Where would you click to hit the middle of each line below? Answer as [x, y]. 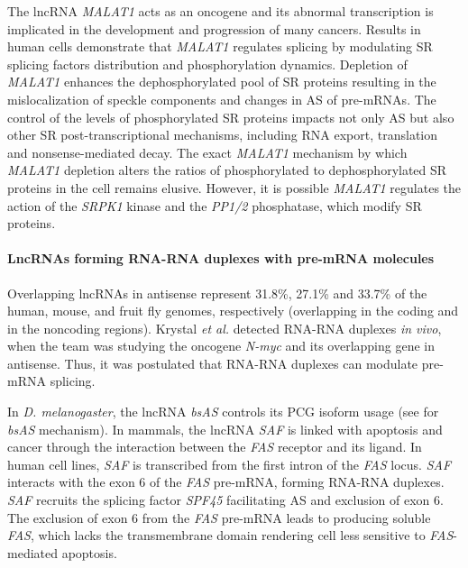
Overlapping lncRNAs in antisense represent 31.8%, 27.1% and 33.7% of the [217, 293]
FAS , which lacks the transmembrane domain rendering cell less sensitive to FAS [230, 535]
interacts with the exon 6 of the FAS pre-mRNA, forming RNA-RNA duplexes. [226, 482]
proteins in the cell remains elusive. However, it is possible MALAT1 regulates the [234, 187]
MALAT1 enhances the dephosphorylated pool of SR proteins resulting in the [222, 82]
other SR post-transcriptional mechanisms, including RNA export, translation [223, 135]
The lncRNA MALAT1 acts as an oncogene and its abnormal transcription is [220, 11]
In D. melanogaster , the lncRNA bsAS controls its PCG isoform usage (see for [223, 412]
